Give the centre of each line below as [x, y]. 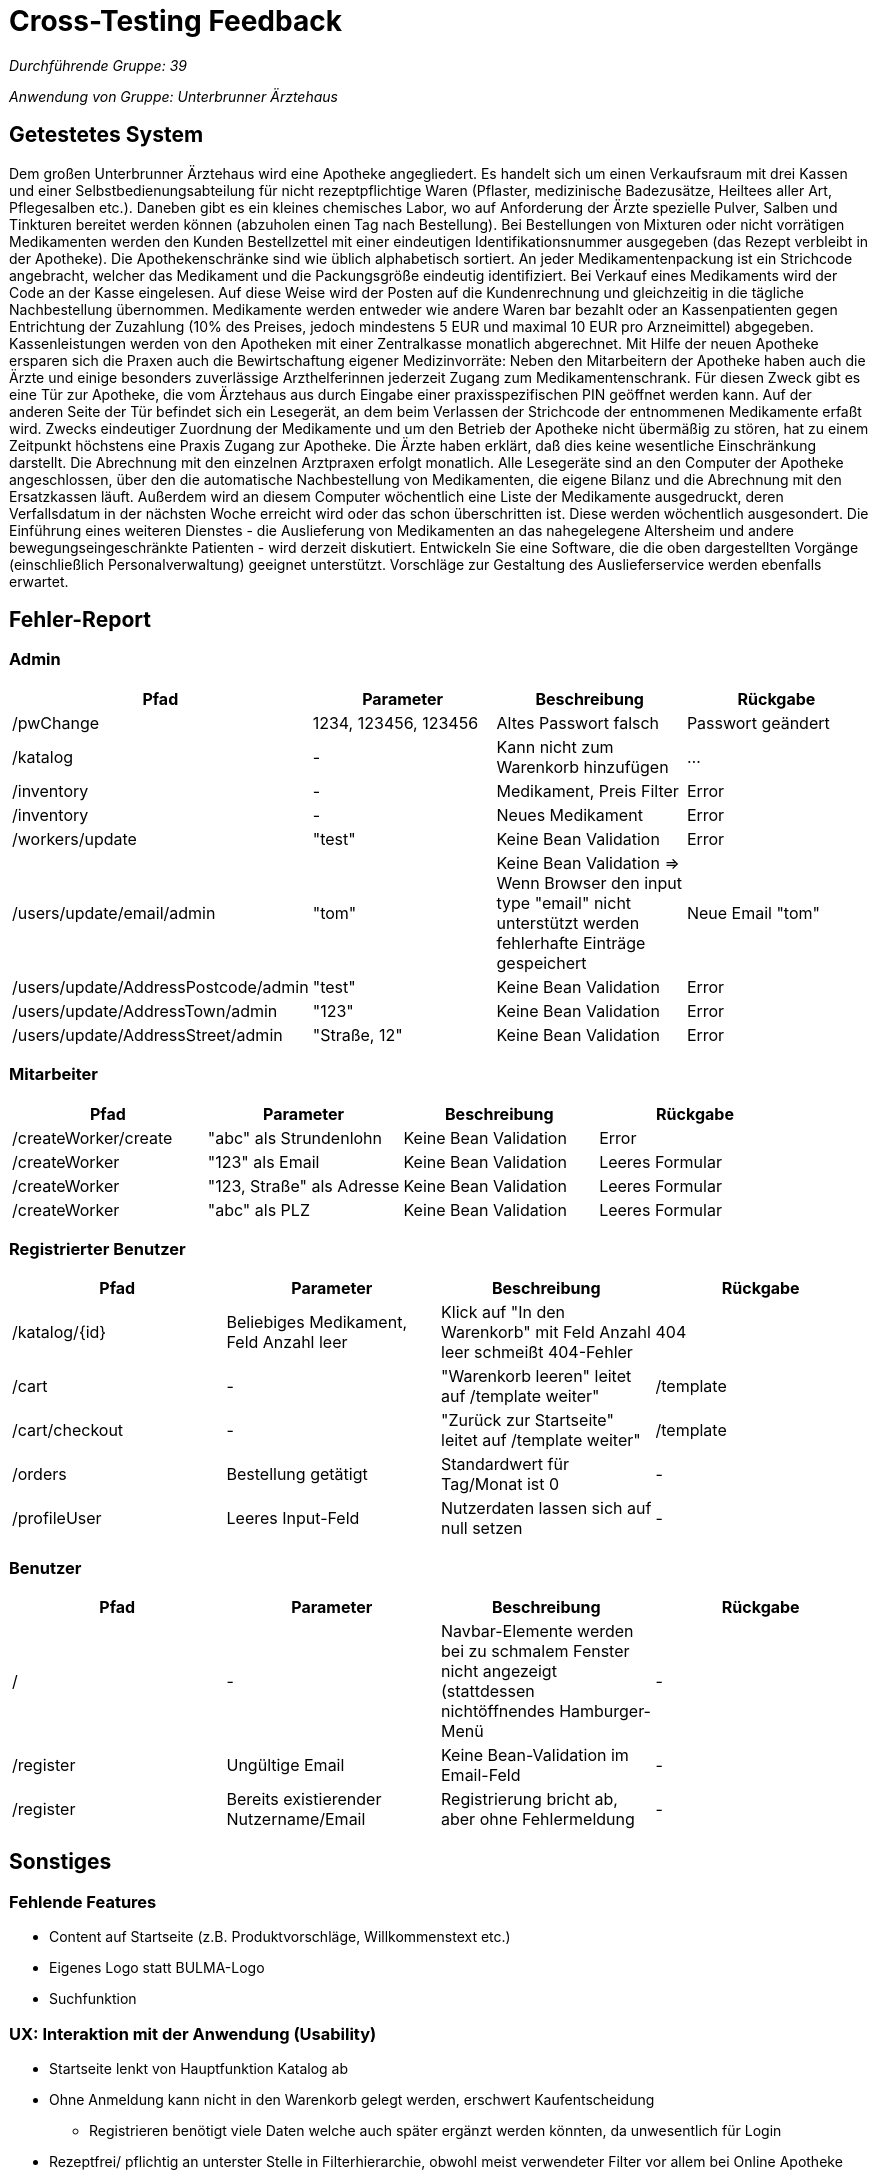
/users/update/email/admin [114, 912]
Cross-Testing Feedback [175, 21]
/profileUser [57, 1518]
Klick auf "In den [503, 1312]
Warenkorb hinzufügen [582, 766]
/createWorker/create [92, 1137]
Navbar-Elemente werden [537, 1631]
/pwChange [56, 722]
